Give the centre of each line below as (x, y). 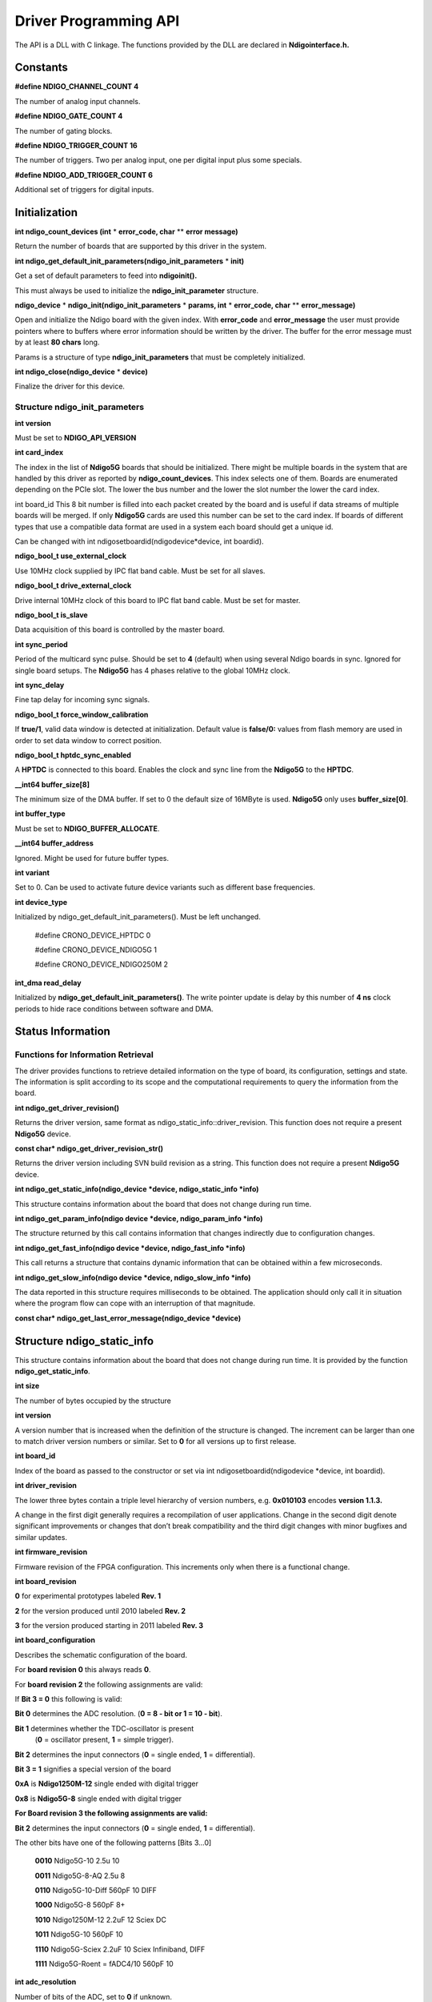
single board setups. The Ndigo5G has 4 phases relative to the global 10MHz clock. (153, 670)
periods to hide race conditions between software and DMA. (114, 1008)
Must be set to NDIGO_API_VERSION (76, 437)
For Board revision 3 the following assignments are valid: (111, 1813)
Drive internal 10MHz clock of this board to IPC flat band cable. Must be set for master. (158, 600)
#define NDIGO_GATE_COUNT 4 (69, 116)
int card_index (39, 452)
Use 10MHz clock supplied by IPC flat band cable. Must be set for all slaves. (140, 571)
